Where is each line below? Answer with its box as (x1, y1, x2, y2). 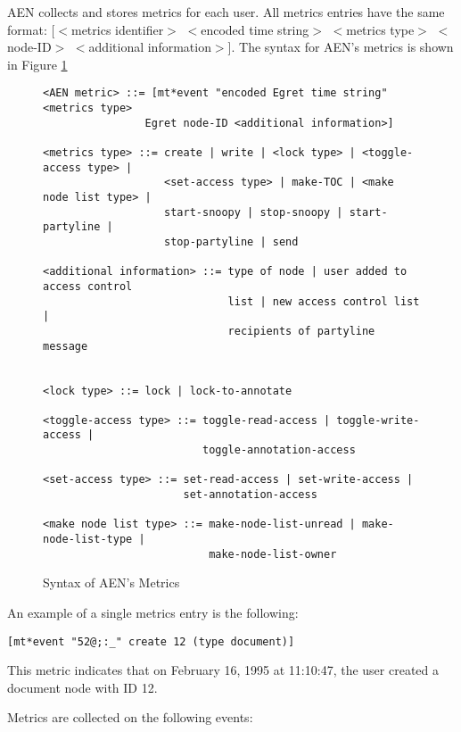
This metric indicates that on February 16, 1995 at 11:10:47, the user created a (7, 661, 439, 679)
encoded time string (201, 20, 309, 38)
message (43, 339, 88, 353)
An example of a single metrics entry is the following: (7, 603, 299, 621)
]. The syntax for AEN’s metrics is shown (227, 37, 454, 56)
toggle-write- (336, 413, 420, 427)
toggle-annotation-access (202, 444, 356, 457)
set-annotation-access (183, 488, 317, 502)
